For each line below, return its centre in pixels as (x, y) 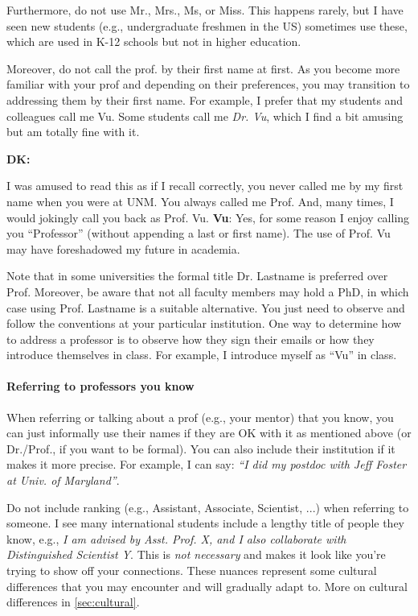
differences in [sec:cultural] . (73, 602)
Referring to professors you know (100, 386)
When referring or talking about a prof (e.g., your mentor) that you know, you (200, 417)
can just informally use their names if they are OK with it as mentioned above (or (209, 433)
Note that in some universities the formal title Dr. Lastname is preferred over (197, 276)
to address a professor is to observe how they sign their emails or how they (191, 339)
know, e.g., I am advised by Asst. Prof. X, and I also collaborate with (176, 538)
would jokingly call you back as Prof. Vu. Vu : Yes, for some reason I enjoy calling (208, 217)
